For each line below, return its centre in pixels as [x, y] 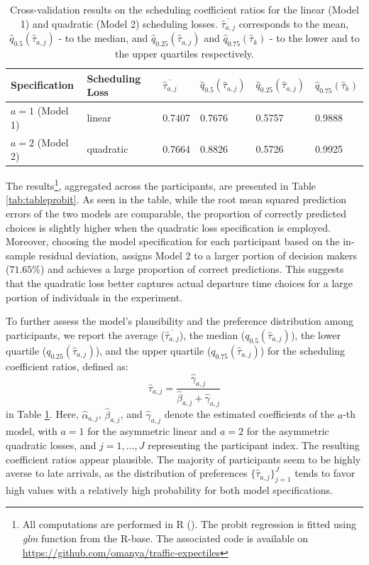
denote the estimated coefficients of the [249, 414]
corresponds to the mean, [294, 23]
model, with [32, 431]
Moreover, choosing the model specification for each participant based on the [173, 241]
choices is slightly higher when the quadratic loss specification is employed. [168, 227]
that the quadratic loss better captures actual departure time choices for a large [180, 283]
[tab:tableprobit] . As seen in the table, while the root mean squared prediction [176, 199]
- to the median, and [103, 38]
